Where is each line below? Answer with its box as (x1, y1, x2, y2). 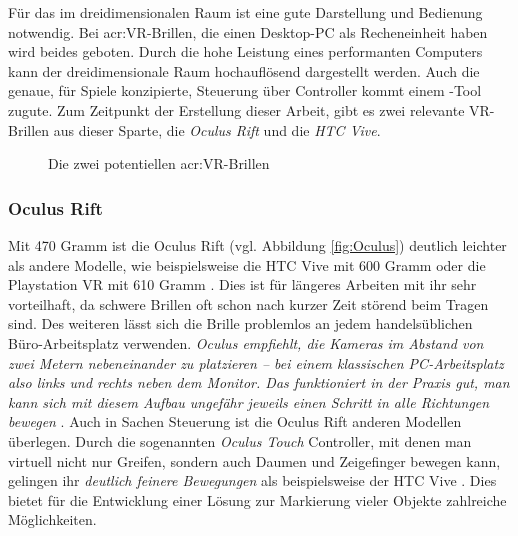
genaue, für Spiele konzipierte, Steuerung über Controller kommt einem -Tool (8, 80, 482, 101)
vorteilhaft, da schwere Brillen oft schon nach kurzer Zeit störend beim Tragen (8, 293, 489, 314)
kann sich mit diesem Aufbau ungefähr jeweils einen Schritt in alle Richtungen (8, 391, 490, 412)
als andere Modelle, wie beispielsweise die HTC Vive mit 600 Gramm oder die (8, 254, 486, 275)
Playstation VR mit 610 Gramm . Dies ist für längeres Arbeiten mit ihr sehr (8, 274, 477, 295)
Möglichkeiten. (8, 509, 97, 530)
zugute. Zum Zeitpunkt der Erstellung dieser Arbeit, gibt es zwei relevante (8, 99, 465, 120)
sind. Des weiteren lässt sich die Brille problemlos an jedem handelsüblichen (8, 313, 473, 334)
